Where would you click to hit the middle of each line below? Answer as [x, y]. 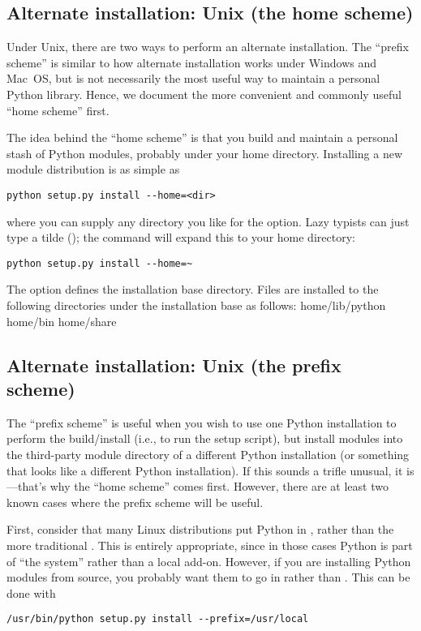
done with [31, 592]
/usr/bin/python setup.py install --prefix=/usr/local [158, 619]
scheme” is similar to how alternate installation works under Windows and [191, 62]
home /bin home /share [62, 321]
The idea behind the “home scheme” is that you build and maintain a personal [202, 137]
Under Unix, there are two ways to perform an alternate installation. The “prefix [208, 47]
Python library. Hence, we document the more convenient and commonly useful [204, 94]
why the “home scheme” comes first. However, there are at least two [219, 486]
